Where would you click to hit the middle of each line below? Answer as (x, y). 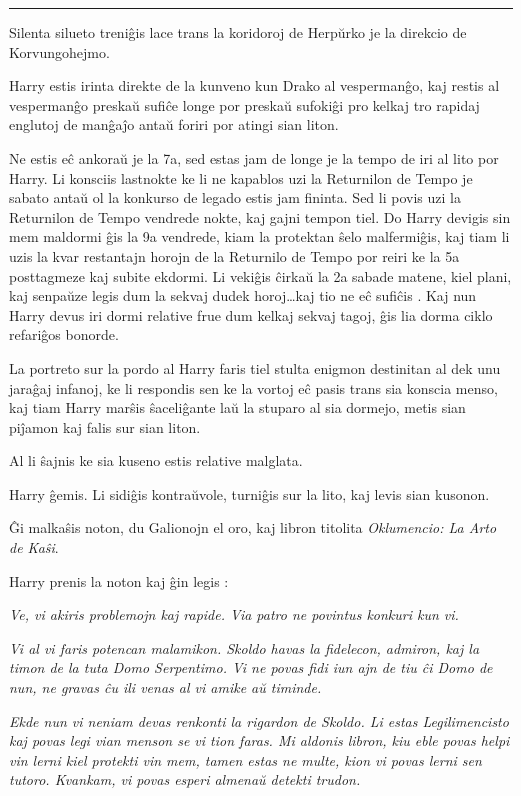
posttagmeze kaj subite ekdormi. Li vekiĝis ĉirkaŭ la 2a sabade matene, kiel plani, (260, 275)
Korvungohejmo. (59, 51)
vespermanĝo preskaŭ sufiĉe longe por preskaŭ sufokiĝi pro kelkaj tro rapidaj (244, 104)
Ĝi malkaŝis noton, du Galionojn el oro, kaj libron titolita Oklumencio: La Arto (253, 527)
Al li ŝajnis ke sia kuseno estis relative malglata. (156, 460)
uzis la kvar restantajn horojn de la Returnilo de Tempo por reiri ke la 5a (234, 255)
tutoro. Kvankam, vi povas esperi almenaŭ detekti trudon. (185, 779)
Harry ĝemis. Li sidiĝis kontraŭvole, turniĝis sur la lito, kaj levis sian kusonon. (249, 493)
